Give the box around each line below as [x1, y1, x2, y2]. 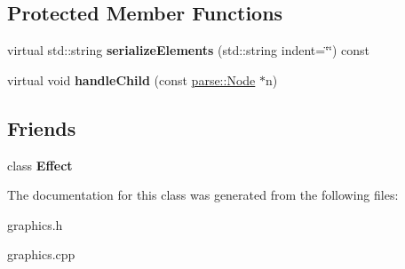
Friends [7, 114, 76, 141]
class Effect [7, 155, 73, 174]
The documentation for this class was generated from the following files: [7, 186, 399, 204]
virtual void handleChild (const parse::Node [7, 70, 256, 89]
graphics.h [7, 215, 63, 233]
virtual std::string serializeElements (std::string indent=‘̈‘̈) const [7, 41, 370, 59]
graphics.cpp [7, 245, 75, 264]
